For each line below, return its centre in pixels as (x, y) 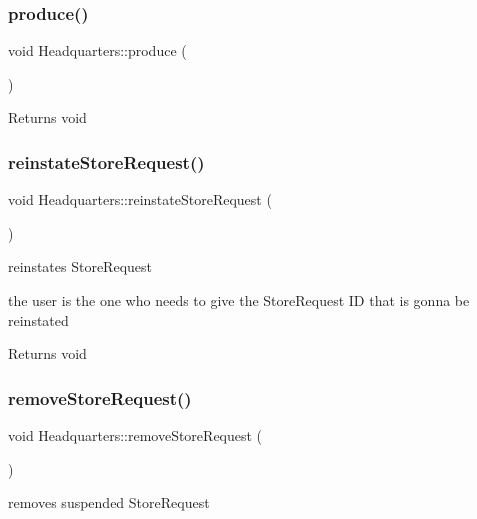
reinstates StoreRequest (80, 266)
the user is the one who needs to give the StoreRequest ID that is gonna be (239, 300)
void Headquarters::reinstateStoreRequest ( (140, 199)
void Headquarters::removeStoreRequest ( (135, 435)
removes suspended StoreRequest (109, 502)
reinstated (38, 319)
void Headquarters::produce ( (97, 50)
